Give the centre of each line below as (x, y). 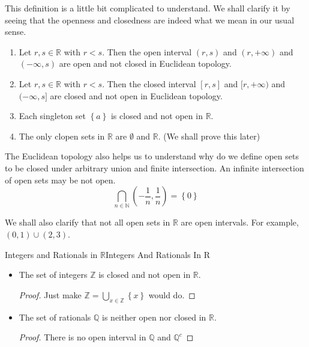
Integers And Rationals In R (158, 254)
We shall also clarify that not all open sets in (88, 222)
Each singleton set (52, 116)
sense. (16, 32)
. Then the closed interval (149, 83)
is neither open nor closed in (154, 317)
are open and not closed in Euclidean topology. (145, 63)
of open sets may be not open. (60, 180)
